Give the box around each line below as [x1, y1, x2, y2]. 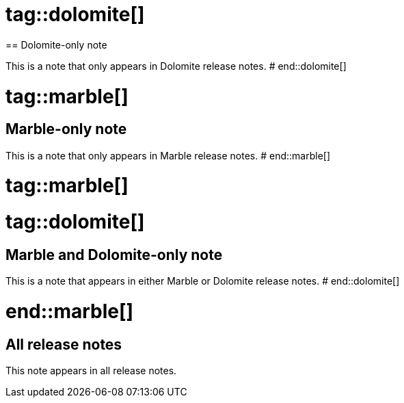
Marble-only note [5, 120, 127, 138]
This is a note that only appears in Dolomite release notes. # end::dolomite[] [5, 60, 347, 72]
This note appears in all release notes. [5, 365, 177, 377]
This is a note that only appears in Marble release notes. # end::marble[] [5, 149, 331, 161]
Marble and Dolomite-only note [5, 246, 223, 263]
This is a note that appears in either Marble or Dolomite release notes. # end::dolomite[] [5, 275, 400, 287]
